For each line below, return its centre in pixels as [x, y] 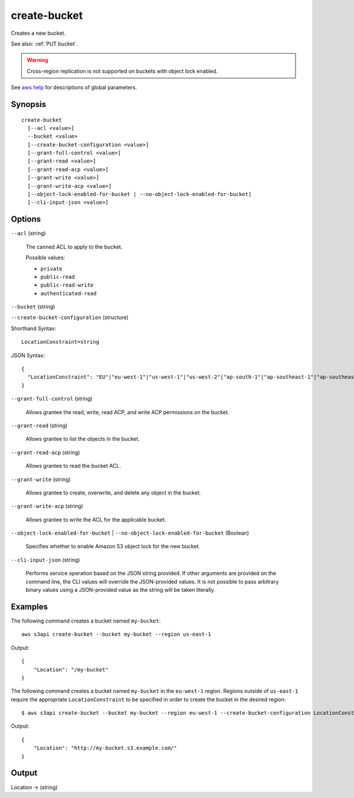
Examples [29, 606]
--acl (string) [28, 233]
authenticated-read [68, 293]
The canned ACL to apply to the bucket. [74, 247]
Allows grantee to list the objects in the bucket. [83, 439]
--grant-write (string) [41, 479]
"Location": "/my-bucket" [71, 670]
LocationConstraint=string [60, 342]
